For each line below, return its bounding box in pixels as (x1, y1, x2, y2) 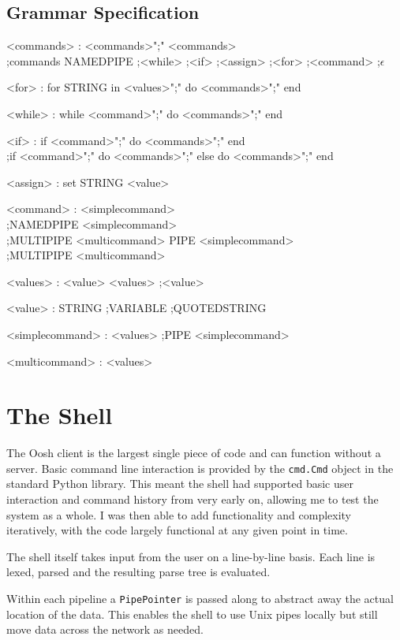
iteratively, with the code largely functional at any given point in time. (6, 522, 348, 538)
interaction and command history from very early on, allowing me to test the (6, 491, 379, 508)
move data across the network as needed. (6, 621, 204, 638)
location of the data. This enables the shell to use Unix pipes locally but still (6, 605, 378, 622)
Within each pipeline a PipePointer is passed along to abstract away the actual (6, 590, 394, 607)
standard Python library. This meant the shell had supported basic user (6, 475, 353, 492)
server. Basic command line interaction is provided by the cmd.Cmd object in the (6, 460, 394, 476)
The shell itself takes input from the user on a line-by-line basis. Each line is (6, 548, 376, 564)
